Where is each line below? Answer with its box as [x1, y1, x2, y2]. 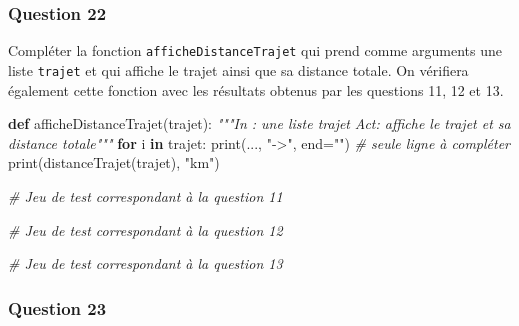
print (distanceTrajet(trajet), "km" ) [8, 152, 220, 173]
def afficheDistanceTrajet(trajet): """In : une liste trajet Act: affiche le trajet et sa [8, 113, 511, 134]
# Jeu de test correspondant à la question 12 [8, 219, 283, 240]
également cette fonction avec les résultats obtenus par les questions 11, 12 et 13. [8, 79, 504, 100]
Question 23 [8, 295, 107, 320]
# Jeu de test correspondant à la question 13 [8, 253, 283, 274]
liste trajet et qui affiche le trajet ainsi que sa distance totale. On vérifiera [8, 59, 469, 80]
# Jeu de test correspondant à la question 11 [8, 185, 283, 206]
